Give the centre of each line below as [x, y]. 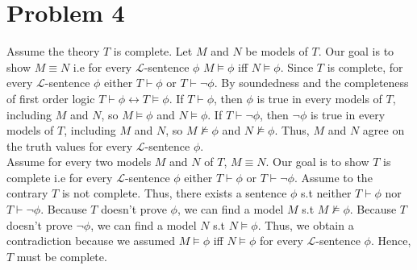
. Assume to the [333, 177]
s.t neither [326, 193]
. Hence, [391, 241]
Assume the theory [53, 51]
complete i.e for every [60, 177]
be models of [277, 51]
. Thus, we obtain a [306, 224]
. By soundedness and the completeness [311, 83]
